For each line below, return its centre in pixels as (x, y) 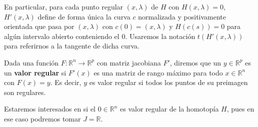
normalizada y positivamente (182, 16)
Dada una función (31, 62)
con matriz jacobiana (129, 62)
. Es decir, (66, 82)
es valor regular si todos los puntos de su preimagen (168, 82)
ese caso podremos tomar (42, 118)
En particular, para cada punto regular (64, 6)
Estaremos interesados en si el (50, 109)
